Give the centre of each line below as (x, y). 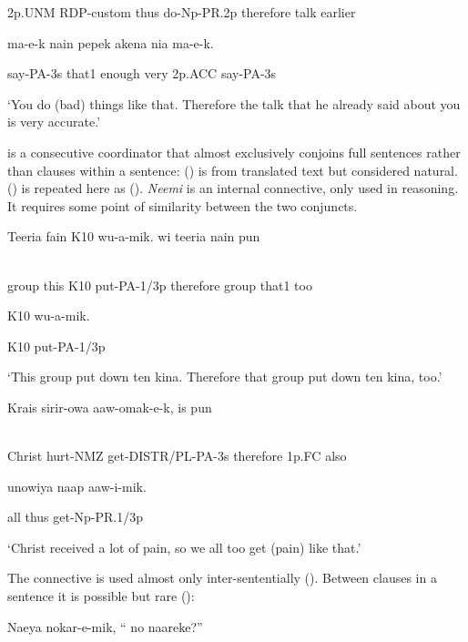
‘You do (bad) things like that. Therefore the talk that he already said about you (234, 103)
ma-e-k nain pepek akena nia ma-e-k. (111, 42)
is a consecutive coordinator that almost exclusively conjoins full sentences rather (234, 152)
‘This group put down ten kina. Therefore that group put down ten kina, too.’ (225, 377)
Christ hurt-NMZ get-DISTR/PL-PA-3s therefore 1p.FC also (177, 456)
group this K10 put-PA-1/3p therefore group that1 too (160, 285)
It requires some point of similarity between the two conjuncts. (183, 205)
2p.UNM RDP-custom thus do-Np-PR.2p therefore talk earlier (182, 12)
